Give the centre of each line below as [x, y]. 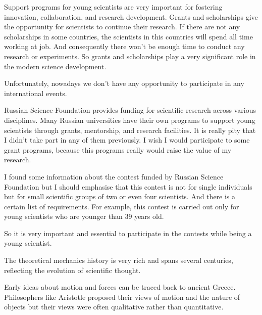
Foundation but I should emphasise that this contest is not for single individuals [128, 186]
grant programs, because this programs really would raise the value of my [118, 149]
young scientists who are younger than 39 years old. [84, 216]
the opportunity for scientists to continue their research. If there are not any [122, 27]
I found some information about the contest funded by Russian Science [114, 176]
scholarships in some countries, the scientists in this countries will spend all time [128, 36]
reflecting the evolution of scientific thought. [72, 270]
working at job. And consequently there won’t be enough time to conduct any [124, 46]
